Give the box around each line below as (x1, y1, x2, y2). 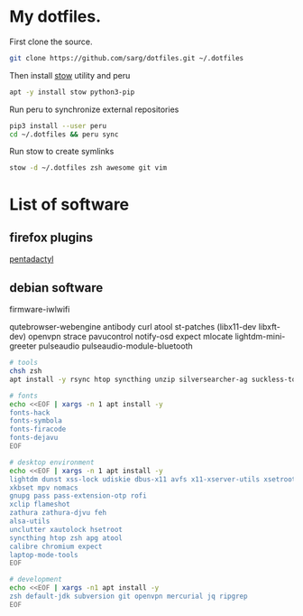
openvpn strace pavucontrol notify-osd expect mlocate (28, 331, 234, 342)
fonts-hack (9, 408, 50, 417)
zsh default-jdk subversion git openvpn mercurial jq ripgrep (9, 592, 248, 601)
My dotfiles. (9, 6, 102, 27)
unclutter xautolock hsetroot (9, 525, 124, 534)
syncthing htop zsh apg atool (9, 533, 124, 543)
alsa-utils (9, 517, 50, 526)
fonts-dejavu (9, 434, 59, 443)
